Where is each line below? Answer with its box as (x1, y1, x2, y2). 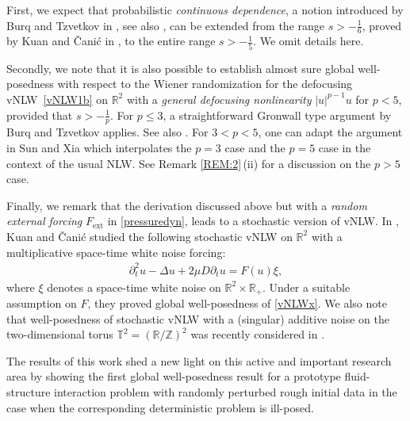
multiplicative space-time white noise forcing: (6, 243, 226, 260)
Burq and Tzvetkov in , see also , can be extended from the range (6, 17, 324, 33)
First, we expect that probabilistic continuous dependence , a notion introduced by (6, 2, 404, 17)
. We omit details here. (253, 33, 364, 49)
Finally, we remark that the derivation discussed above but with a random (6, 197, 367, 213)
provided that (6, 106, 73, 123)
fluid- (344, 368, 370, 385)
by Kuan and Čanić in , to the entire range (6, 33, 216, 49)
